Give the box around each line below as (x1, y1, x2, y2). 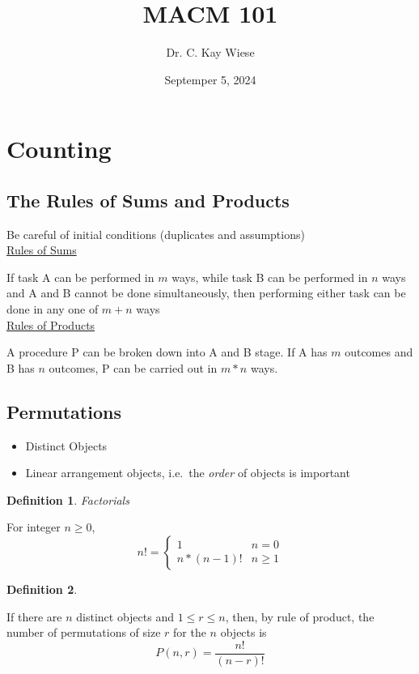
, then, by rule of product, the (225, 608, 375, 625)
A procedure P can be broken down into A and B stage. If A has (6, 343, 328, 360)
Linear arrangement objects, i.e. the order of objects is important (25, 464, 350, 481)
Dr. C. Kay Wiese (166, 44, 255, 61)
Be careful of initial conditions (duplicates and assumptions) (6, 225, 305, 242)
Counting (6, 132, 112, 165)
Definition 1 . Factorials (6, 491, 129, 508)
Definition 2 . (6, 581, 78, 598)
